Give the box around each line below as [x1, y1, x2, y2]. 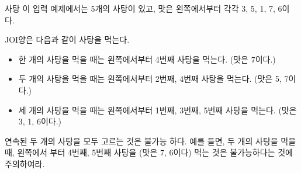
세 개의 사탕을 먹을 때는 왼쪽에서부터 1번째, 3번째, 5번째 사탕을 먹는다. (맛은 [18, 103, 297, 116]
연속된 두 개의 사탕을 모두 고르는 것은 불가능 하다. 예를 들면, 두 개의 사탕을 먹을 [5, 134, 296, 147]
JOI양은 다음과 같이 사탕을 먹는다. [5, 33, 130, 46]
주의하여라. [5, 157, 45, 169]
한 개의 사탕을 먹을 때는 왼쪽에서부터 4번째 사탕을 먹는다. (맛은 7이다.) [18, 53, 276, 65]
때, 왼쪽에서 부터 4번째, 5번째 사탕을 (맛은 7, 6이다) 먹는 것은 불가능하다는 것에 [5, 146, 293, 158]
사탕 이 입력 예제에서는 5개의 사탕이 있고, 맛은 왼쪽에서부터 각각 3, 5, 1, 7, [5, 2, 275, 14]
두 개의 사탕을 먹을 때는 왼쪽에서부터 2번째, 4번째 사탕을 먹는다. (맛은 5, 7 [18, 72, 289, 85]
